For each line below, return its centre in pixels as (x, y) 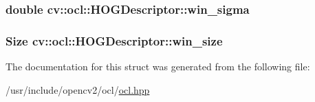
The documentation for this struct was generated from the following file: (158, 67)
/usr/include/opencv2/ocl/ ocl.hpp (78, 89)
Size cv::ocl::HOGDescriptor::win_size (114, 40)
